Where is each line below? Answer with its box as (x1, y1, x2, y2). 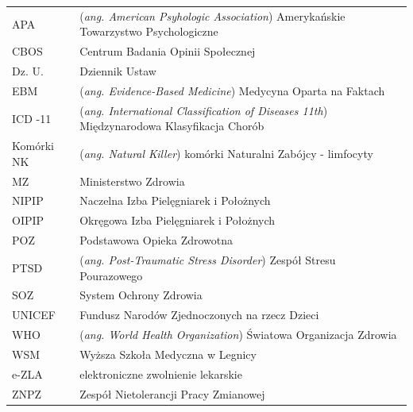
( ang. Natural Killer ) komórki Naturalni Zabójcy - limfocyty (79, 144, 373, 161)
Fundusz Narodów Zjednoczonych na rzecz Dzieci (79, 306, 319, 323)
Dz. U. (12, 63, 44, 79)
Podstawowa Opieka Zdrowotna (79, 232, 234, 248)
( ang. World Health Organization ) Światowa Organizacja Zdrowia (79, 326, 397, 343)
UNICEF (12, 306, 56, 323)
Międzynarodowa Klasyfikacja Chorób (79, 117, 264, 134)
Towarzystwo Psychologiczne (79, 23, 218, 40)
